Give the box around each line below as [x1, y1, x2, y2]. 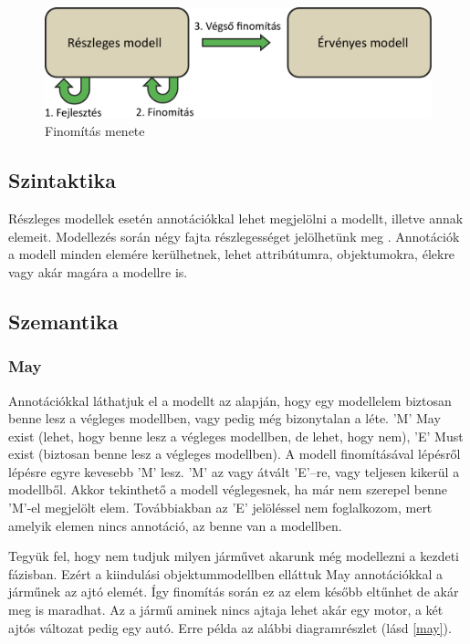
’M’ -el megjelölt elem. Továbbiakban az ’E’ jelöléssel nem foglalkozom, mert [8, 498, 433, 517]
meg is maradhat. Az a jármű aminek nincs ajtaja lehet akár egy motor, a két [8, 600, 444, 619]
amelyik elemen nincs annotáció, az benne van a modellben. [8, 515, 342, 535]
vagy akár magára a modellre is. [8, 262, 188, 281]
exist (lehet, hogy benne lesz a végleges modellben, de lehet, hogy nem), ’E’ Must [8, 426, 464, 445]
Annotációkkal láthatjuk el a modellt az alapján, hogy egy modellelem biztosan [8, 390, 452, 410]
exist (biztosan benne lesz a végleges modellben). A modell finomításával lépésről [8, 444, 461, 463]
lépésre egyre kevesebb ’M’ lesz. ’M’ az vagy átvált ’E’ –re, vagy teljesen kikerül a [8, 462, 460, 481]
